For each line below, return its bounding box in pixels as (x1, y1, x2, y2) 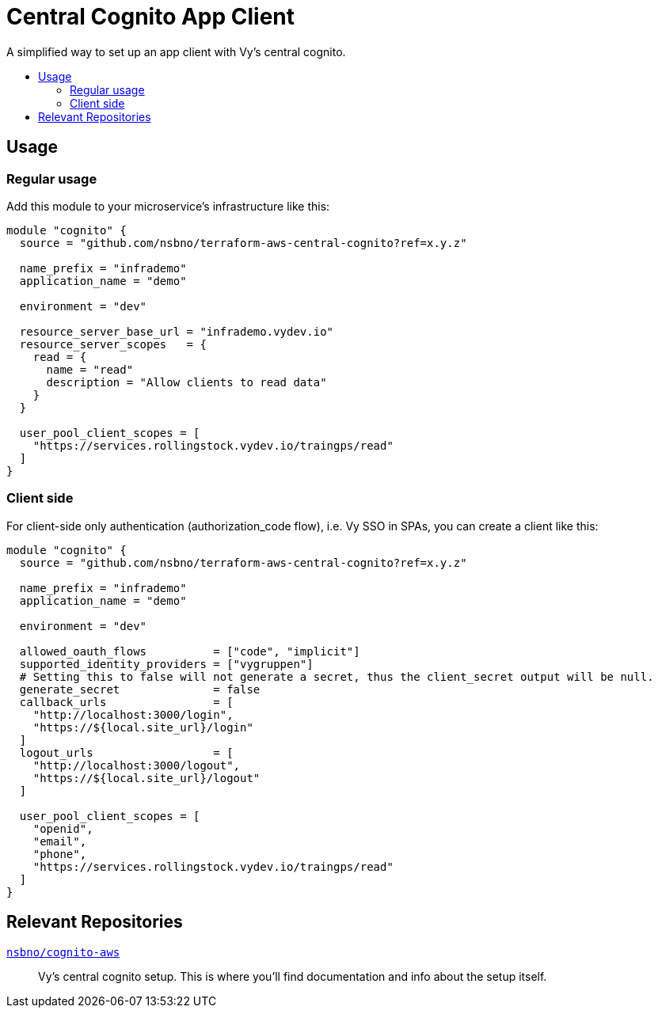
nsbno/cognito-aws (6, 945, 120, 959)
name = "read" (46, 363, 134, 376)
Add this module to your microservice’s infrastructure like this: (6, 199, 330, 213)
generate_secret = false (19, 682, 261, 696)
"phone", (32, 847, 87, 860)
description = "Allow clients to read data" (46, 375, 327, 389)
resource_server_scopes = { (19, 337, 207, 351)
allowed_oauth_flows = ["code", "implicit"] (19, 644, 360, 658)
